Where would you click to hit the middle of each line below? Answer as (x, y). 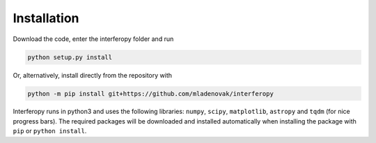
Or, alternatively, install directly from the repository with (93, 75)
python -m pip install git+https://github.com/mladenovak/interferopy (151, 93)
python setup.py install (70, 57)
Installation (46, 18)
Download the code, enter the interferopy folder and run (93, 39)
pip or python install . (50, 131)
